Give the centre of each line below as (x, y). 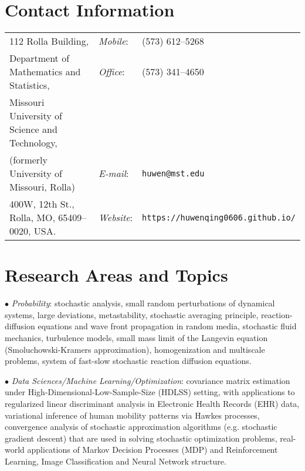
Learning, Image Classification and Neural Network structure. (116, 461)
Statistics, (30, 85)
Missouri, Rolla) (43, 187)
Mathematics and (45, 72)
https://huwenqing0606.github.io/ (219, 217)
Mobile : (113, 41)
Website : (116, 218)
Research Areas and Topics (116, 275)
